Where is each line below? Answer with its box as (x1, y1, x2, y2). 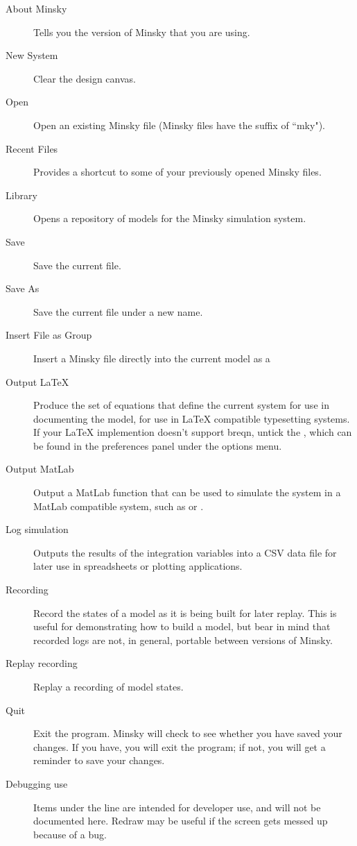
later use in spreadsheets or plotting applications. (33, 559, 243, 573)
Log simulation (6, 522, 69, 536)
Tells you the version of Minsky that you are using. (33, 24, 250, 39)
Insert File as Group (6, 328, 92, 342)
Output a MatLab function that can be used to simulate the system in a (33, 485, 341, 500)
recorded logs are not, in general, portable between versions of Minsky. (33, 632, 333, 647)
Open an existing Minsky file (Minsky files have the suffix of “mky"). (33, 117, 325, 132)
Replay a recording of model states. (33, 679, 184, 693)
